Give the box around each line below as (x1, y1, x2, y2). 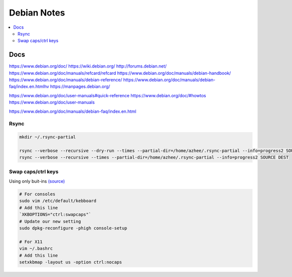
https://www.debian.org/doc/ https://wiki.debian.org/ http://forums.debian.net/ (9, 63, 167, 69)
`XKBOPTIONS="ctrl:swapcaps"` (19, 212, 91, 217)
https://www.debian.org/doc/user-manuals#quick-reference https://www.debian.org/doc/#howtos (9, 92, 206, 98)
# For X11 (19, 239, 43, 244)
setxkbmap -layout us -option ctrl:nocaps (19, 259, 122, 265)
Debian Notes (9, 7, 65, 18)
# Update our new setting (19, 219, 81, 224)
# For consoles (19, 191, 55, 197)
